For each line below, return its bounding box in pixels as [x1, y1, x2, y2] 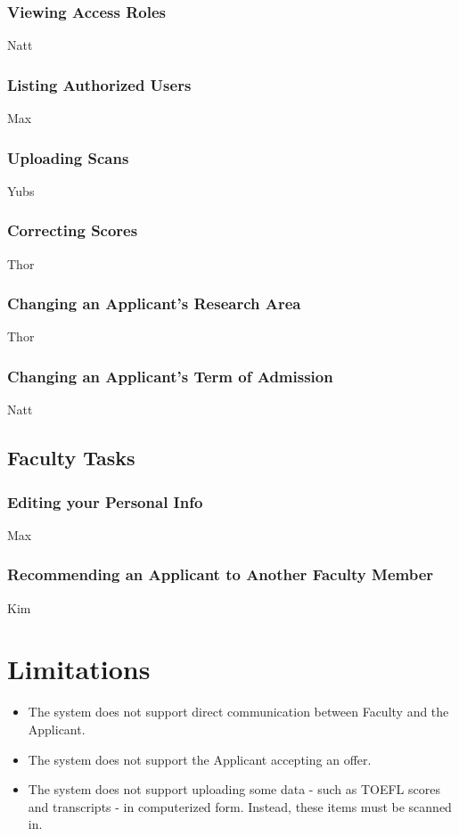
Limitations [7, 651, 151, 687]
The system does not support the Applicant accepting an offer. [28, 750, 372, 768]
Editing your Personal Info [7, 490, 203, 512]
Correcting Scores [7, 219, 138, 242]
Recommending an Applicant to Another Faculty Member [7, 563, 434, 586]
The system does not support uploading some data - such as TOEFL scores [28, 780, 440, 799]
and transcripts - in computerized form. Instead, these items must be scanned [28, 797, 452, 816]
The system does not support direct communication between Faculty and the [28, 702, 449, 721]
